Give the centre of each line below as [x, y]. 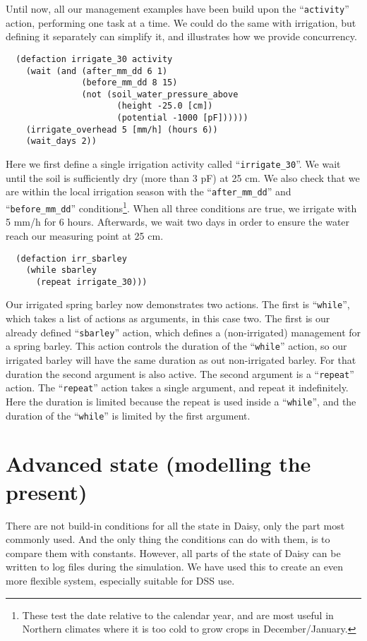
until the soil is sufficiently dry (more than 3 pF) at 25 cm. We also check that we [183, 177]
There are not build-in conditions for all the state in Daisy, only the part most [175, 525]
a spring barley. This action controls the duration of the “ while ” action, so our [176, 346]
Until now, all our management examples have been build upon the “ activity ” [178, 8]
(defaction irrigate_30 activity [94, 59]
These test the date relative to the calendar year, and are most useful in [178, 615]
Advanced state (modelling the [158, 464]
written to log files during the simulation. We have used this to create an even [174, 567]
